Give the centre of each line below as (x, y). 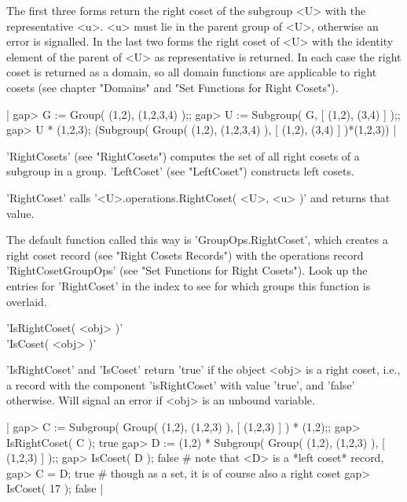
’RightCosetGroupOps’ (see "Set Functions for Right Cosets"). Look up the (187, 270)
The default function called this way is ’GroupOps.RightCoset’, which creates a (197, 240)
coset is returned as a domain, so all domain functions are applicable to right (192, 72)
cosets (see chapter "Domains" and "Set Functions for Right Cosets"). (172, 87)
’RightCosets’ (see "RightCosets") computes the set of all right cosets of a (183, 155)
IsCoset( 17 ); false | (55, 488)
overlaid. (27, 301)
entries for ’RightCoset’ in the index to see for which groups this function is (189, 285)
